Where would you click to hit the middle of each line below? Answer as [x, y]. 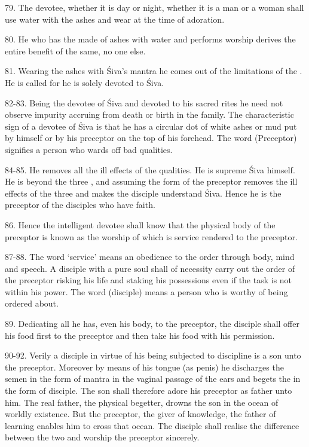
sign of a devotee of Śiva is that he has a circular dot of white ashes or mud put [151, 126]
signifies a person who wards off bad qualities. [89, 149]
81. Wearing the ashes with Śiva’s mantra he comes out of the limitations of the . [154, 71]
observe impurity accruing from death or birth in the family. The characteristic [149, 114]
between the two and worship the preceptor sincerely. [102, 437]
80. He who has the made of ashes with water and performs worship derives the [150, 39]
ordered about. [32, 303]
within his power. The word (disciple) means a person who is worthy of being [146, 291]
